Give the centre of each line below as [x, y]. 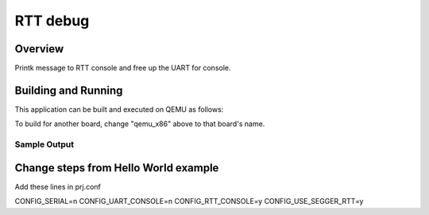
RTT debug [52, 21]
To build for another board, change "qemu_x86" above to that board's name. [140, 124]
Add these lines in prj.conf [58, 186]
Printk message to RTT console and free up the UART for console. [123, 68]
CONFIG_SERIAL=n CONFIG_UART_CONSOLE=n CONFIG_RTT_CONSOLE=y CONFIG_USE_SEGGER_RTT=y [189, 202]
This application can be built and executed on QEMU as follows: [119, 109]
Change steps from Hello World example [117, 168]
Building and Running [69, 90]
